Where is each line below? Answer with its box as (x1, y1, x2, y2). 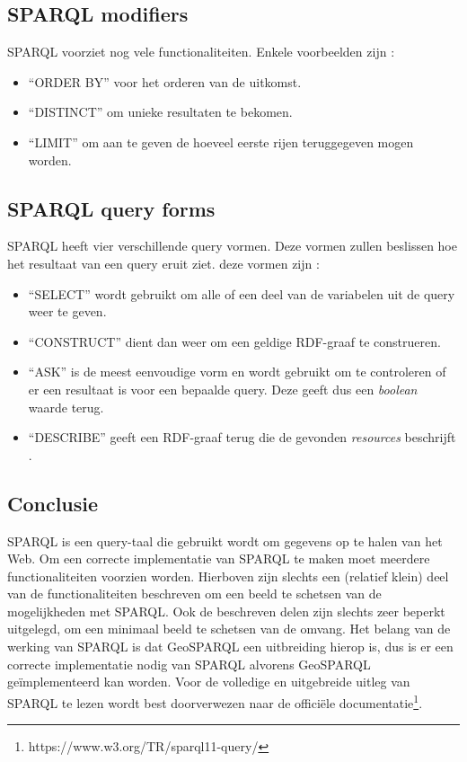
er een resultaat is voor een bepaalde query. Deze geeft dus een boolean (28, 379, 418, 398)
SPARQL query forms (7, 194, 216, 222)
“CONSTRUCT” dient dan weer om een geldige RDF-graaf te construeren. (28, 332, 441, 350)
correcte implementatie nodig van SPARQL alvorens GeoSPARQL (7, 654, 371, 673)
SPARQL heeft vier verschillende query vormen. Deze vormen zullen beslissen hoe (7, 236, 457, 255)
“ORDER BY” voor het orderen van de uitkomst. (28, 72, 302, 91)
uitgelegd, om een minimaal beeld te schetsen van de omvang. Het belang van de (7, 619, 451, 638)
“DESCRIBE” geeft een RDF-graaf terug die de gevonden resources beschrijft (28, 428, 456, 447)
